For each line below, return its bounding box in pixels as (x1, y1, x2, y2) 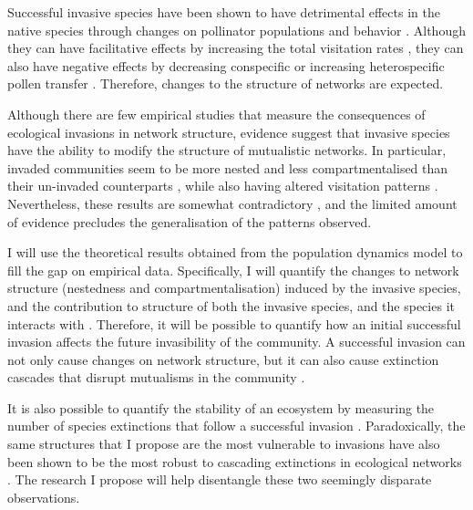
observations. (7, 487, 80, 506)
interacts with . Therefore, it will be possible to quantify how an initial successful (7, 314, 461, 333)
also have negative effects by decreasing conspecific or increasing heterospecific (7, 56, 445, 75)
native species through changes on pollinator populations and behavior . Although (7, 20, 466, 39)
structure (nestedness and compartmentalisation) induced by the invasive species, (7, 278, 461, 297)
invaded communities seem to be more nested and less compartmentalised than (7, 158, 448, 177)
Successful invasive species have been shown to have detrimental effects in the (7, 3, 440, 21)
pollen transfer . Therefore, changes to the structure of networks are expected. (7, 74, 444, 93)
